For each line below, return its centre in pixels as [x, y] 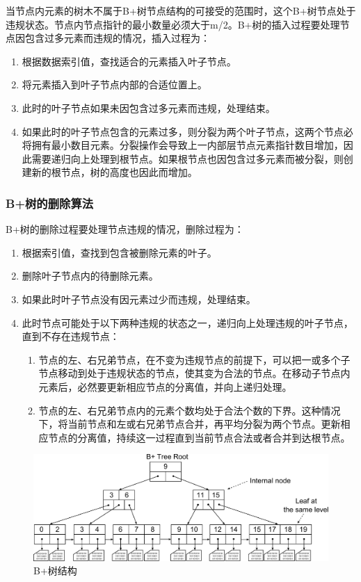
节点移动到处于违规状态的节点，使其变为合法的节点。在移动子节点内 [194, 373]
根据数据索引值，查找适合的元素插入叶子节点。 [129, 61]
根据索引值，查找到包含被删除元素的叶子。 [119, 252]
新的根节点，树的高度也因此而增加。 [114, 172]
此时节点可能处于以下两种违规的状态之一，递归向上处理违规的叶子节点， [187, 322]
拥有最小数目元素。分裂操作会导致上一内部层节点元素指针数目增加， [187, 145]
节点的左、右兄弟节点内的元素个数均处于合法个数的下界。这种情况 [190, 410]
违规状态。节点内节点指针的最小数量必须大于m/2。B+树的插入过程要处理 [173, 24]
